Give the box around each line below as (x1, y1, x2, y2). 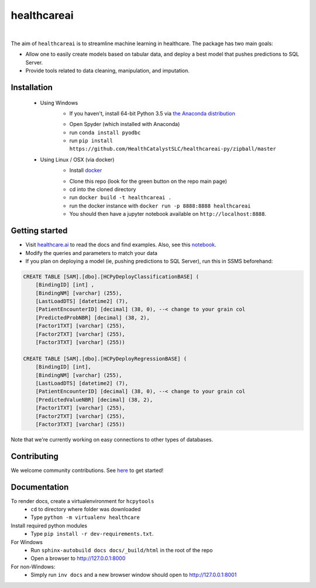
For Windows (11, 538, 43, 545)
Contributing (11, 451, 59, 461)
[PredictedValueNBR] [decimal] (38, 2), (35, 396, 153, 403)
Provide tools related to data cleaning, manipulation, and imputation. (25, 67, 190, 74)
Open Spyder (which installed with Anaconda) (69, 121, 180, 128)
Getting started (11, 226, 68, 236)
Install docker (69, 167, 102, 174)
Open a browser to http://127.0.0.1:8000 (30, 555, 126, 562)
